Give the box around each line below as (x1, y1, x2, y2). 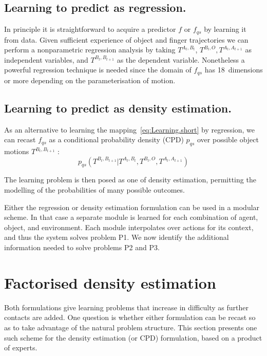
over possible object (197, 134, 259, 145)
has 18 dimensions (204, 64, 263, 75)
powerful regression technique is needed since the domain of (4, 64, 192, 75)
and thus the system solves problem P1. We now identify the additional (4, 232, 229, 242)
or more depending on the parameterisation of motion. (4, 74, 176, 85)
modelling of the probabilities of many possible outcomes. (4, 184, 185, 195)
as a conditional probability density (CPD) (49, 134, 184, 145)
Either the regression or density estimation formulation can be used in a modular (4, 201, 260, 212)
